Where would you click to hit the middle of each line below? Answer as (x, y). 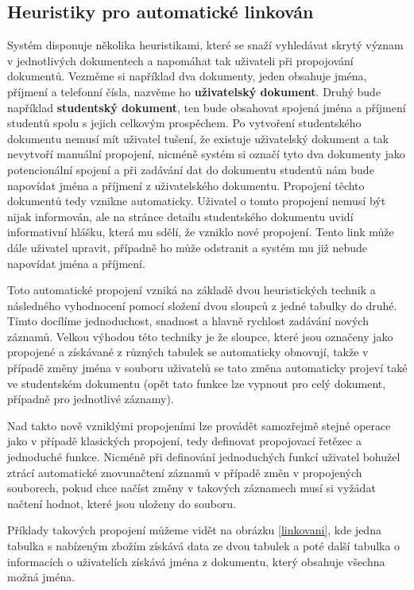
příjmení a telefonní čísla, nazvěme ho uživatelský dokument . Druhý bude (194, 91)
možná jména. (41, 577)
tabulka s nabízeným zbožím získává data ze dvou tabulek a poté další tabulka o (204, 546)
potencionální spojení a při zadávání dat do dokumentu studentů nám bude (191, 169)
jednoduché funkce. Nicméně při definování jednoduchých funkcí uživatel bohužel (204, 457)
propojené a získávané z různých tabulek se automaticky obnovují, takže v (188, 352)
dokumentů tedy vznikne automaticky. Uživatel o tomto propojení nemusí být (197, 201)
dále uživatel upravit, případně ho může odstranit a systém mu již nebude (188, 247)
